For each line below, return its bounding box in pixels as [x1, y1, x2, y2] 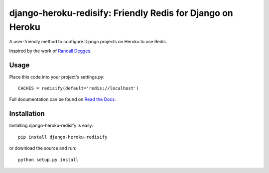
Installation [9, 109, 45, 118]
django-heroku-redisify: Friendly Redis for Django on [9, 7, 234, 18]
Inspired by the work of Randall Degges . [9, 48, 92, 54]
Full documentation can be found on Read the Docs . [9, 96, 116, 102]
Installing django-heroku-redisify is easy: [9, 122, 94, 129]
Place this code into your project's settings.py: [9, 74, 105, 80]
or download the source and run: [9, 145, 77, 151]
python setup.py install [18, 157, 79, 163]
